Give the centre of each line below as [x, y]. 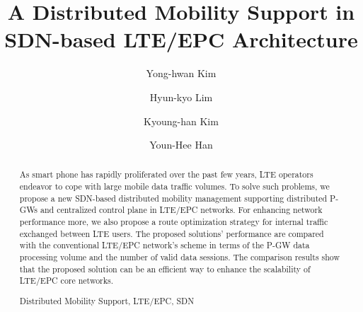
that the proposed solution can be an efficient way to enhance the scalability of [165, 268]
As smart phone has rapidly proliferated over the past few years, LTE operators [166, 174]
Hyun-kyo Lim [181, 97]
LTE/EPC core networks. [67, 281]
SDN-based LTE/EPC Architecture [181, 39]
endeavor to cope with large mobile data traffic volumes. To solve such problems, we [174, 186]
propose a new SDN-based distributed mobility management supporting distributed [173, 198]
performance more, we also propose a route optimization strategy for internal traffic [174, 222]
